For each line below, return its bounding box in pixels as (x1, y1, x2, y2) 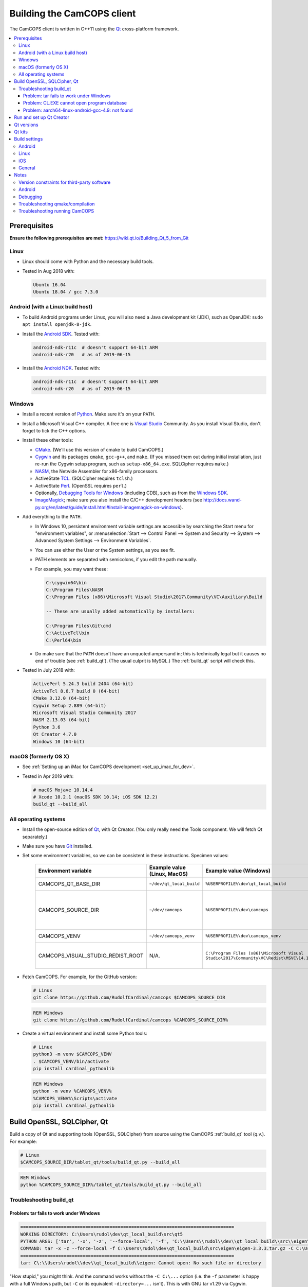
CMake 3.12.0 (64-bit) (33, 695, 90, 701)
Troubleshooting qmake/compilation (18, 201, 95, 207)
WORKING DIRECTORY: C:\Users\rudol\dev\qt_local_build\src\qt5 (20, 1231, 183, 1237)
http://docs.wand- (203, 497, 242, 503)
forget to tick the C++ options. (22, 427, 87, 433)
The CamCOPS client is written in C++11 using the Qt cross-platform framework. (9, 26, 179, 32)
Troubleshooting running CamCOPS (18, 208, 94, 214)
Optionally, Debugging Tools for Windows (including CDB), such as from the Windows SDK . (35, 490, 228, 496)
